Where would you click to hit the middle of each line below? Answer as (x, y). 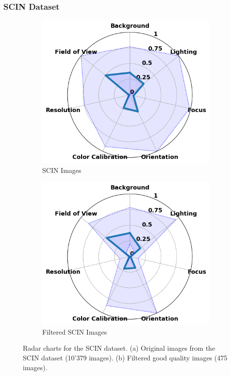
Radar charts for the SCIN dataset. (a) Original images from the (119, 348)
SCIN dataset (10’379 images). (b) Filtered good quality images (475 (125, 357)
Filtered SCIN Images (75, 331)
